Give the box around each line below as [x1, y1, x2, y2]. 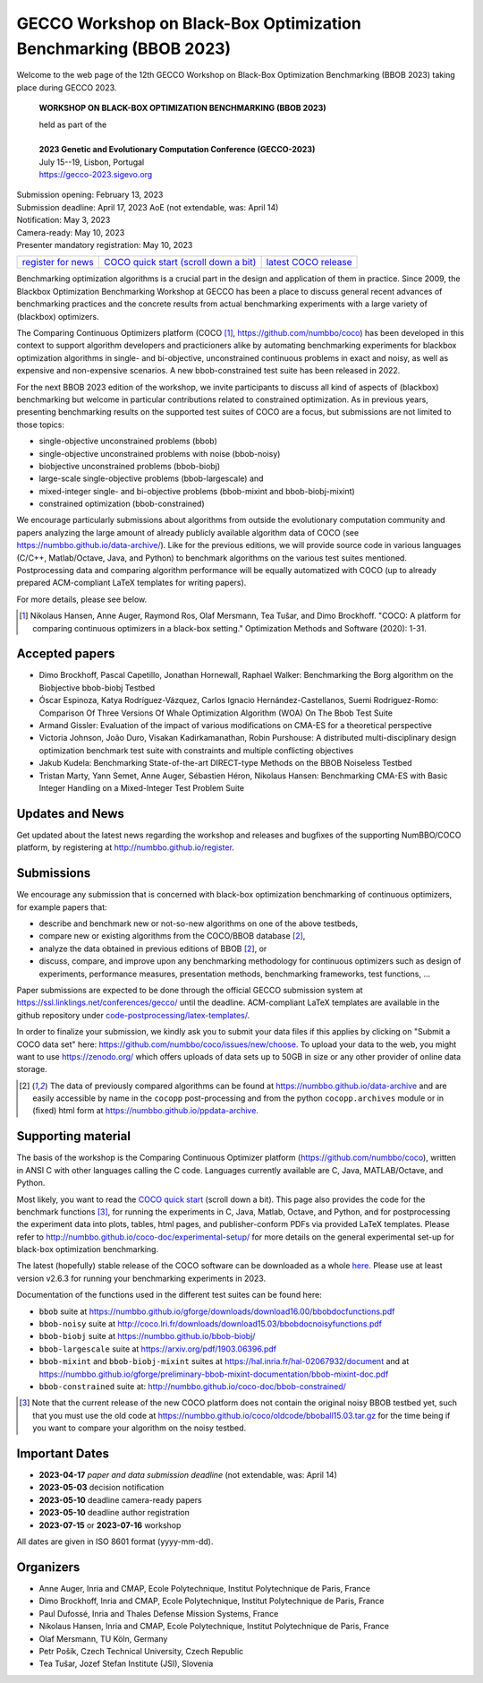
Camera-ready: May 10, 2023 [16, 227, 125, 237]
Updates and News [16, 806, 125, 821]
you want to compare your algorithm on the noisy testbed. [32, 1422, 247, 1433]
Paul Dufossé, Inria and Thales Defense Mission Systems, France [38, 1608, 279, 1619]
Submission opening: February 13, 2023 [16, 189, 164, 201]
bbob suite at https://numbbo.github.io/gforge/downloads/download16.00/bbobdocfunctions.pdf [38, 1306, 395, 1317]
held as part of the [38, 119, 107, 130]
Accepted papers [16, 646, 115, 662]
